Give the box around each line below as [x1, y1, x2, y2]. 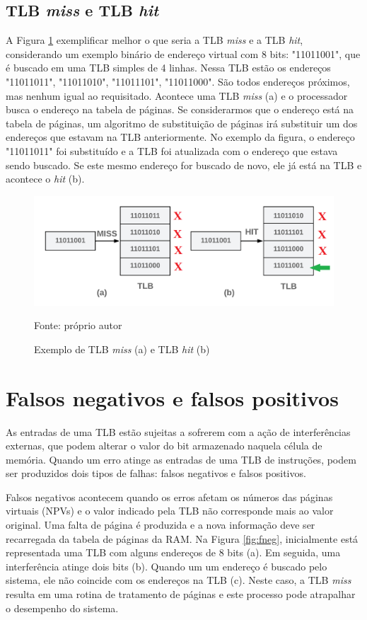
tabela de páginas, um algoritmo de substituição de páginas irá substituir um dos [6, 115, 358, 130]
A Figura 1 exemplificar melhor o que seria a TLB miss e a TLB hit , [6, 33, 303, 47]
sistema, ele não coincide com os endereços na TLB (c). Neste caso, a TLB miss [6, 573, 351, 587]
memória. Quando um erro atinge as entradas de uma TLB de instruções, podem [6, 452, 356, 466]
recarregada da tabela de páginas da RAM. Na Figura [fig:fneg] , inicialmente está [6, 531, 359, 546]
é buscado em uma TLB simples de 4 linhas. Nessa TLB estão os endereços [6, 60, 331, 75]
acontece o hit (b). [6, 171, 85, 186]
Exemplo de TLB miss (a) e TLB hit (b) [34, 341, 210, 356]
